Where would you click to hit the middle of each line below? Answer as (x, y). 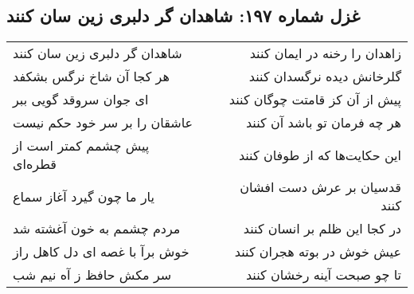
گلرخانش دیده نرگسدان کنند (325, 76)
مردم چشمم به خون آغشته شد (97, 229)
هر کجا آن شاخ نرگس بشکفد (91, 76)
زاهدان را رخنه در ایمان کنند (325, 53)
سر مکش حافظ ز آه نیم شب (92, 275)
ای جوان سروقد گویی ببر (81, 100)
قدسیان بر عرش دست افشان (320, 187)
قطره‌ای (35, 164)
